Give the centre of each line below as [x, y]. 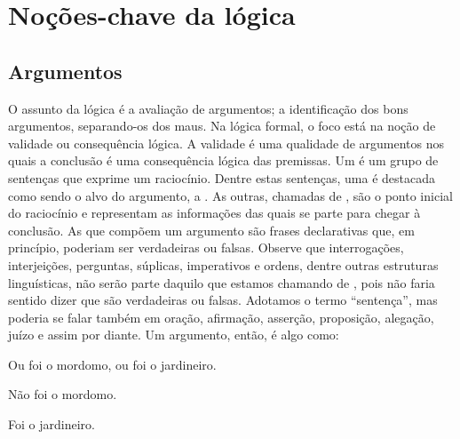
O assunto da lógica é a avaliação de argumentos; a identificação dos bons [208, 108]
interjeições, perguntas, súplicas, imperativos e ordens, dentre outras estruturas [223, 264]
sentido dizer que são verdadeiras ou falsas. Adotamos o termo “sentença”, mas [223, 300]
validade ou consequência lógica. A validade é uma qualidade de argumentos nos [226, 143]
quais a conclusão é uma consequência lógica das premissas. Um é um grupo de [223, 160]
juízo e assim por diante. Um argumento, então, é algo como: [174, 335]
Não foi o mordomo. [63, 394]
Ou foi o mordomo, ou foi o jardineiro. [112, 364]
